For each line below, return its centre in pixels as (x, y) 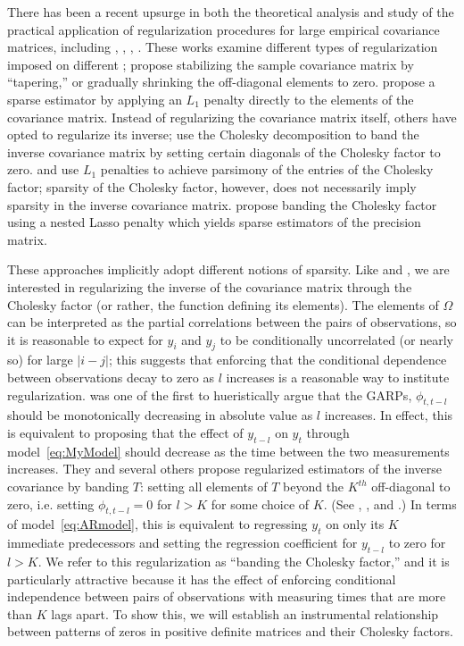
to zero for (417, 543)
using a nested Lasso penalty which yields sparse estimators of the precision (214, 222)
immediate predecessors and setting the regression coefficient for (182, 543)
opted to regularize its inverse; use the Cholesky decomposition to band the (213, 134)
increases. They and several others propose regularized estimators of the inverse (224, 469)
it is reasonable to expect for (85, 339)
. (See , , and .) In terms (390, 503)
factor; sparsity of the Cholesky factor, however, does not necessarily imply (212, 186)
